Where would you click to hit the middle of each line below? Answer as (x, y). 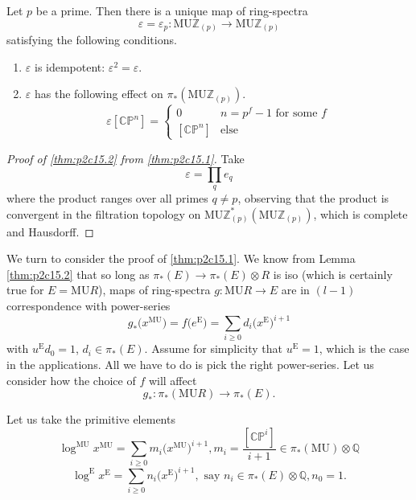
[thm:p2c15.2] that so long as (78, 274)
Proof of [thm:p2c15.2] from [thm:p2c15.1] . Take (126, 158)
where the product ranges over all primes (107, 197)
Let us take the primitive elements (91, 419)
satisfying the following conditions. (92, 40)
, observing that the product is (313, 197)
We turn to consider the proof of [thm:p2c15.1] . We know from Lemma (181, 258)
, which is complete (360, 213)
